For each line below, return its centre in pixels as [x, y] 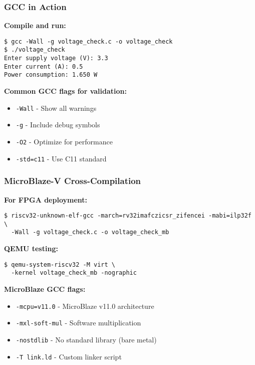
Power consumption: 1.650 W [51, 75]
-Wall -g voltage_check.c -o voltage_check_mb [90, 232]
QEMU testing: [31, 248]
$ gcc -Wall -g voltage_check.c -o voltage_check [88, 41]
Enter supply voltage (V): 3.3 [56, 58]
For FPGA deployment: [46, 199]
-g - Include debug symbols [58, 125]
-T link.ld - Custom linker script [69, 356]
